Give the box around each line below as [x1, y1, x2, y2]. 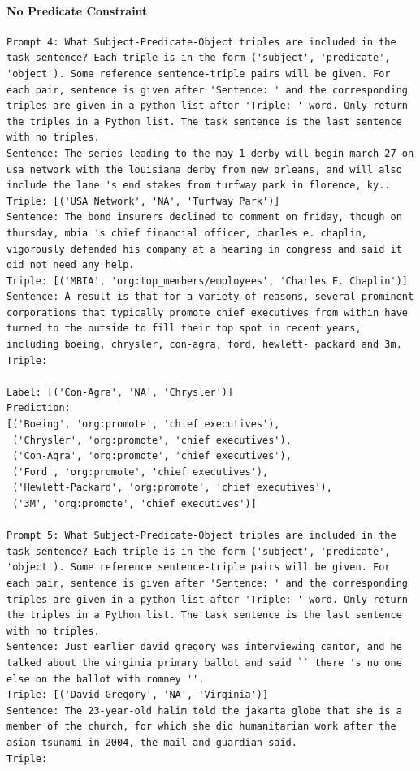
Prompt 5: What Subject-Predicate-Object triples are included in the [6, 530, 396, 542]
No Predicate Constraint [6, 2, 148, 19]
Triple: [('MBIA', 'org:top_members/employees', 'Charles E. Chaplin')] [6, 275, 408, 287]
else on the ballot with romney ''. [6, 673, 205, 685]
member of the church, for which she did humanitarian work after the [6, 721, 396, 733]
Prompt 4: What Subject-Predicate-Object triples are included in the [6, 36, 396, 48]
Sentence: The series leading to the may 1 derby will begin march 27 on [6, 147, 414, 159]
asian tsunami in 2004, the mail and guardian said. [6, 736, 297, 748]
